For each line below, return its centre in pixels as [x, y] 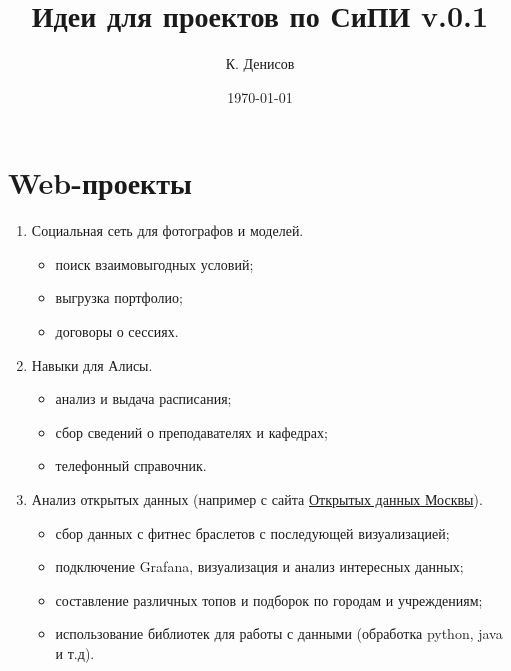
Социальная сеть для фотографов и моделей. [167, 230]
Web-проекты [100, 182]
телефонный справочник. [131, 465]
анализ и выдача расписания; [143, 398]
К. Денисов [260, 63]
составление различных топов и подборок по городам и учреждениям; [269, 599]
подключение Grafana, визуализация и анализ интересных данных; [259, 566]
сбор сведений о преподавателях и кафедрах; [191, 431]
